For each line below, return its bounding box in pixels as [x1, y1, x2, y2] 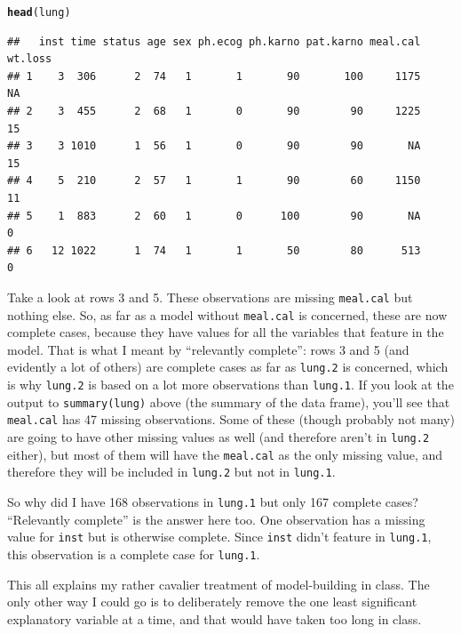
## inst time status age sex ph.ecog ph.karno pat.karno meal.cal [7, 35, 421, 48]
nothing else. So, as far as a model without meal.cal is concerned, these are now [7, 305, 448, 324]
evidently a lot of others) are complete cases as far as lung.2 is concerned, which [7, 357, 449, 376]
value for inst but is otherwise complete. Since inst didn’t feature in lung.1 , [7, 527, 432, 546]
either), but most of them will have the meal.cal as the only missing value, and [7, 445, 443, 463]
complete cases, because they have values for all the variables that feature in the [7, 323, 444, 341]
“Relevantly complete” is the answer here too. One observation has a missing [7, 510, 425, 528]
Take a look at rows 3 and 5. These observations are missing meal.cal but [7, 287, 413, 306]
